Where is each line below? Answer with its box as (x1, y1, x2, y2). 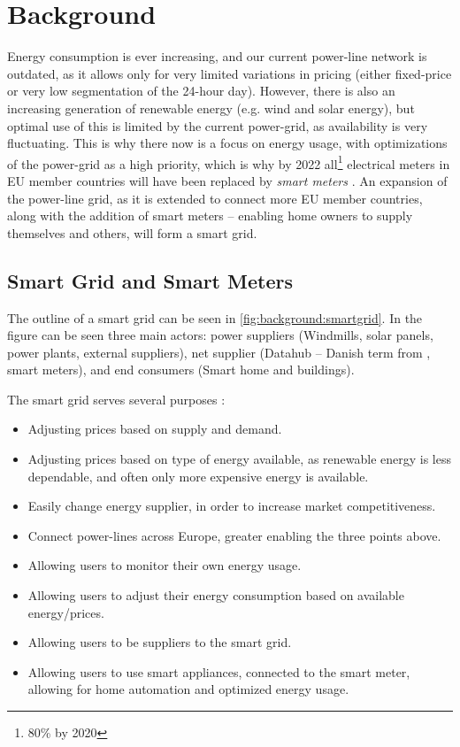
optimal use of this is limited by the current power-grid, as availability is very (7, 116, 428, 135)
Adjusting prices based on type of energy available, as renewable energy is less (27, 450, 452, 468)
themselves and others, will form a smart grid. (7, 223, 257, 242)
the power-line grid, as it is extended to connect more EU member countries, (7, 189, 423, 207)
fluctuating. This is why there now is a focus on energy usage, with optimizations (7, 134, 448, 152)
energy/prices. (27, 603, 104, 621)
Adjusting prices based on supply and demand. (27, 420, 282, 438)
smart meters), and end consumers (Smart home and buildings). (7, 360, 355, 379)
